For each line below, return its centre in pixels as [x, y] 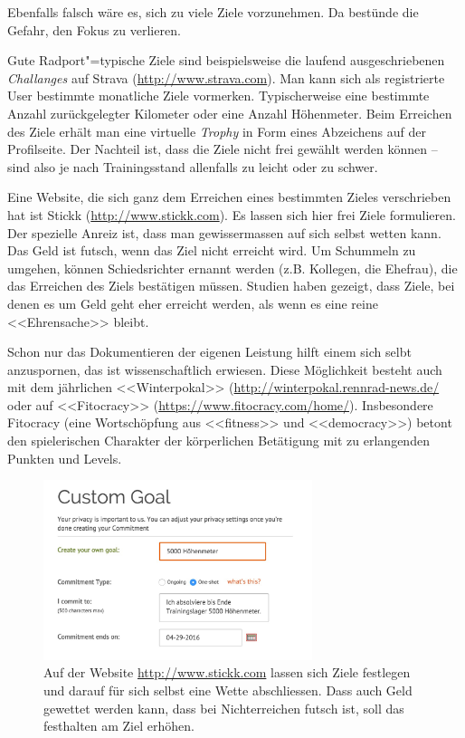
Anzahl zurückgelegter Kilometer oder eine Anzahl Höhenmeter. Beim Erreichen [230, 113]
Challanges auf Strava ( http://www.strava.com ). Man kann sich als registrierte [226, 77]
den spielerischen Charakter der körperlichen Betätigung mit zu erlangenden [218, 441]
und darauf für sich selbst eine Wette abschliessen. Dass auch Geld [228, 690]
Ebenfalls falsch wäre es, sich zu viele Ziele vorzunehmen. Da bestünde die [213, 12]
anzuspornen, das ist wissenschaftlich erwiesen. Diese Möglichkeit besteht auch [225, 369]
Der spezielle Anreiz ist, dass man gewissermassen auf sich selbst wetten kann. [224, 232]
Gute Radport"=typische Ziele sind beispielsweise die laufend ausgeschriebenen [226, 60]
